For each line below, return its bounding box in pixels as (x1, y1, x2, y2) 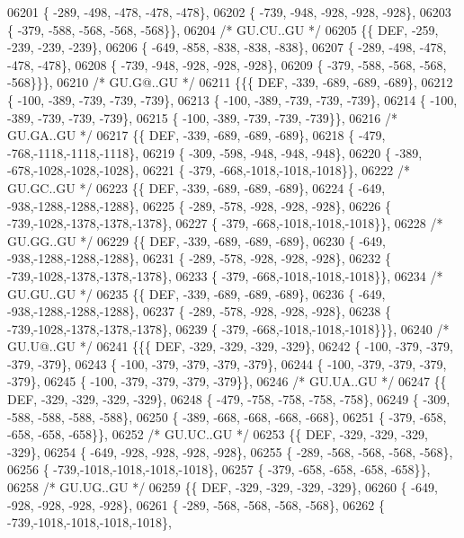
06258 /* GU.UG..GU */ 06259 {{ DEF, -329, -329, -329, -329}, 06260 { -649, (7, 478, 438, 497)
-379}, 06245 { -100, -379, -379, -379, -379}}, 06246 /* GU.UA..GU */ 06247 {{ (7, 372, 447, 391)
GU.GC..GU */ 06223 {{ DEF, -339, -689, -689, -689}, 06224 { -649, (7, 178, 386, 197)
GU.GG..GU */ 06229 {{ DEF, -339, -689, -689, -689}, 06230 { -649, (7, 231, 386, 250)
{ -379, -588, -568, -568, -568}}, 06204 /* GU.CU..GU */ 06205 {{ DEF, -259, (7, 20, 439, 39)
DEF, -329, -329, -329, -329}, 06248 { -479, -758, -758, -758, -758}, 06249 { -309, (7, 390, 451, 409)
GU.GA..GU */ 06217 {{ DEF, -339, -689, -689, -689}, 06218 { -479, (7, 126, 386, 145)
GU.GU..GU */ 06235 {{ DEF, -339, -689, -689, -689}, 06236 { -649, (7, 284, 386, 303)
